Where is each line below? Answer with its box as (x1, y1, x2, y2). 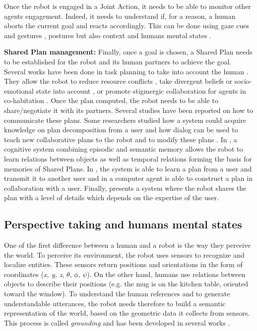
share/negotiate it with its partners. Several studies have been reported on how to (4, 105, 254, 115)
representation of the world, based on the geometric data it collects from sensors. (4, 308, 250, 318)
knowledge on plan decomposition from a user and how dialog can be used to (4, 124, 238, 135)
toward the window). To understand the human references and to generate (4, 288, 230, 299)
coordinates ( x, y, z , (4, 269, 64, 279)
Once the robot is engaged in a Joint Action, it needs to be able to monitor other (4, 1, 251, 11)
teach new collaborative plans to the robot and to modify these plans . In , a (4, 134, 237, 144)
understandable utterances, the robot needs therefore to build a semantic (4, 298, 226, 308)
